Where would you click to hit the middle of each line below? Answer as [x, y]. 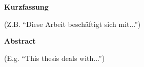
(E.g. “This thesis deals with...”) [55, 58]
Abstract [20, 41]
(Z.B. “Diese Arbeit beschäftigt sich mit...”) [73, 24]
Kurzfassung [26, 7]
